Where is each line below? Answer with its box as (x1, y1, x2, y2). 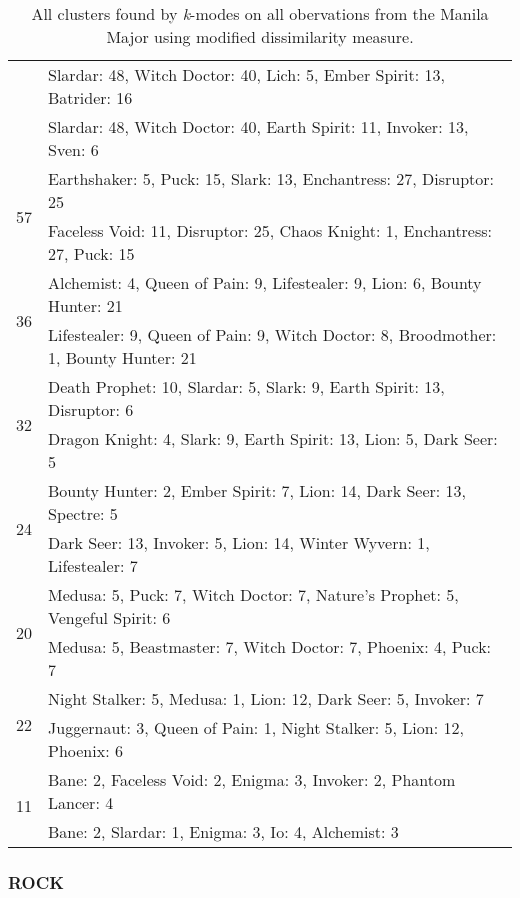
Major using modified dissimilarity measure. (106, 25, 414, 48)
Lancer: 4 (48, 791, 114, 814)
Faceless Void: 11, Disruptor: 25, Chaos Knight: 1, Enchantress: (48, 219, 493, 242)
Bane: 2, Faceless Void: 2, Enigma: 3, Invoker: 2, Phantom (48, 768, 456, 791)
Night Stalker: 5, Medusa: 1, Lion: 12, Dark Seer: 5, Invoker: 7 (48, 687, 484, 710)
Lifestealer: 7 (48, 554, 138, 577)
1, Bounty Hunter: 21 (48, 346, 197, 369)
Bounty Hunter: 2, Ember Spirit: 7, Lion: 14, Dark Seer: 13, (48, 479, 467, 502)
